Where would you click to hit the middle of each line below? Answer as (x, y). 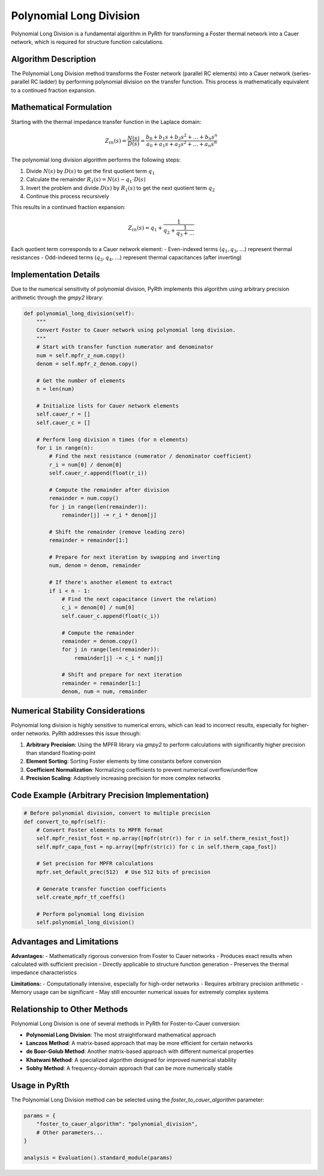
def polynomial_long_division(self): (79, 313)
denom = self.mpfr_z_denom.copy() (87, 364)
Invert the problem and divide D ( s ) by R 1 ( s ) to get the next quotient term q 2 (121, 188)
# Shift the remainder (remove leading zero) (117, 532)
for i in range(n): (65, 448)
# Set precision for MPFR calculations (95, 864)
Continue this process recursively (67, 196)
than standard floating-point (61, 753)
